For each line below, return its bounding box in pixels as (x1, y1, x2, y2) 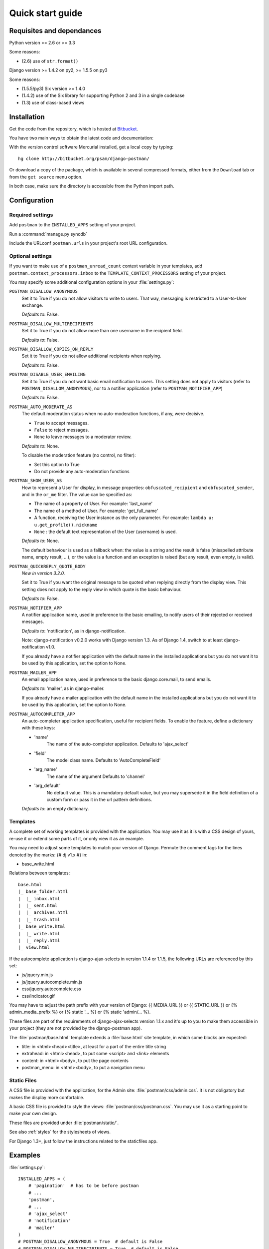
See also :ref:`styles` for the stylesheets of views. (9, 1129, 111, 1135)
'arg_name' (34, 766, 57, 772)
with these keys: (21, 725, 55, 731)
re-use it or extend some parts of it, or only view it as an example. (9, 835, 144, 841)
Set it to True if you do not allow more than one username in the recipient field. (21, 328, 183, 334)
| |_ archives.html (18, 910, 68, 915)
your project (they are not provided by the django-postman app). (9, 1025, 142, 1031)
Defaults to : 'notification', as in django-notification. (21, 627, 126, 634)
